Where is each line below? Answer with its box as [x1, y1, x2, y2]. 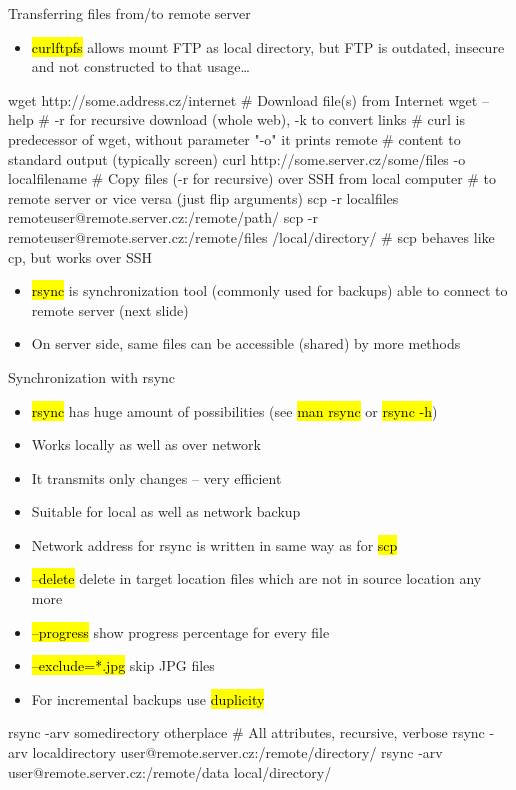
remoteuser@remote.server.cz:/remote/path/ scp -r [8, 207, 319, 228]
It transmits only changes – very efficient [31, 467, 282, 488]
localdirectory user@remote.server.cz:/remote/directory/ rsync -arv [32, 742, 443, 763]
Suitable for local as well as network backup [31, 501, 301, 522]
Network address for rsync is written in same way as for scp [31, 534, 398, 555]
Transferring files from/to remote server [8, 3, 251, 23]
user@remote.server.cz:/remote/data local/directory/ [8, 761, 332, 782]
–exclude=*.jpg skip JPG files [31, 655, 215, 676]
